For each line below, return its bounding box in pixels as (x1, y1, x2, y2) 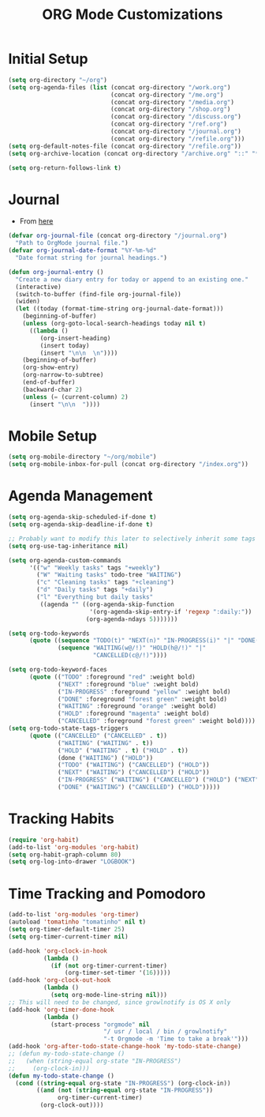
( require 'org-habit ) (8, 836, 80, 844)
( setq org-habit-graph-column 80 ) (8, 851, 122, 859)
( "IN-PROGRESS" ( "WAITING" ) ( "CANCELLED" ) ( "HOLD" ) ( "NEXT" (58, 776, 259, 784)
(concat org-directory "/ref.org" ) (110, 120, 227, 128)
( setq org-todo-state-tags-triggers (8, 724, 129, 732)
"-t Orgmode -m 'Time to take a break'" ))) (103, 1035, 248, 1044)
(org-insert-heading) (39, 334, 111, 342)
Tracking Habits (8, 810, 114, 828)
